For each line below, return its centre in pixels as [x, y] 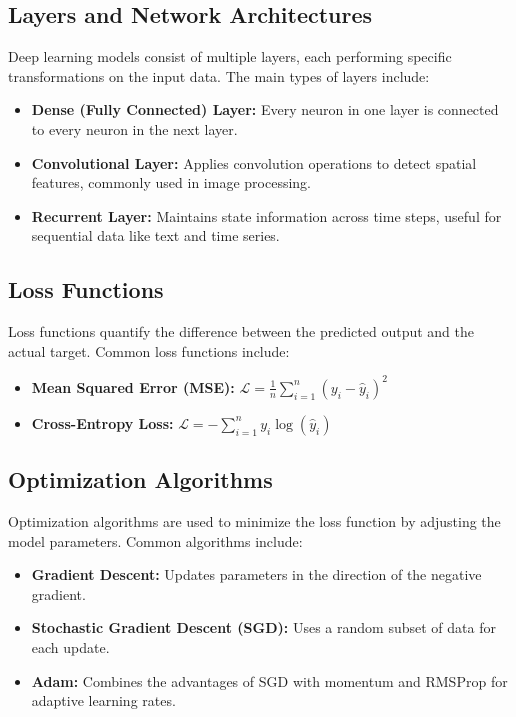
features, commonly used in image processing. [171, 182]
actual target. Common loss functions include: [149, 350]
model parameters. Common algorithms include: [155, 540]
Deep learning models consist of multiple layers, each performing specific [230, 56]
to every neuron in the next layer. [134, 128]
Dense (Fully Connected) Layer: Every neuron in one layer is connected [265, 109]
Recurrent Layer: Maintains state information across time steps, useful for [266, 215]
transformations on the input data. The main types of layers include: [219, 75]
